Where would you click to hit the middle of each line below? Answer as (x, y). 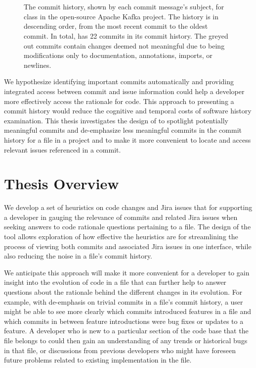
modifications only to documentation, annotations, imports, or (118, 55)
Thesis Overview (62, 184)
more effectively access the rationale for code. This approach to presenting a (119, 101)
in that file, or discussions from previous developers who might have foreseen (120, 350)
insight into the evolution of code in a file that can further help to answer (115, 282)
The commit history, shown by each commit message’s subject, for (124, 7)
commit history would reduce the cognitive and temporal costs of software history (128, 111)
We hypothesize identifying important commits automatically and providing (119, 81)
